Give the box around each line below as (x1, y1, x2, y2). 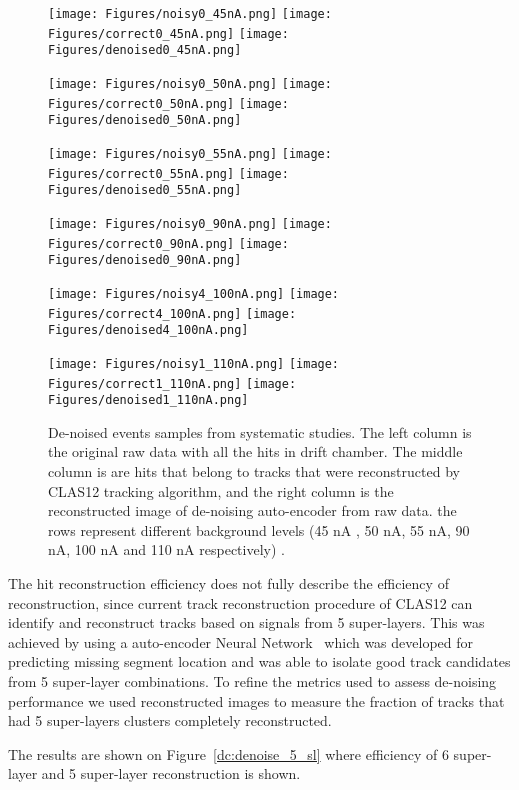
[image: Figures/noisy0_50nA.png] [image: (48, 76, 332, 91)
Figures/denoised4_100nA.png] (48, 323, 249, 338)
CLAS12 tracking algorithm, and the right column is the (48, 480, 394, 501)
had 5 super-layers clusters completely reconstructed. (8, 710, 332, 731)
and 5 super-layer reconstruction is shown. (41, 763, 301, 784)
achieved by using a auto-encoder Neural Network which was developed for (8, 631, 474, 652)
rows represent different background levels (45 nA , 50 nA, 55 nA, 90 (48, 519, 470, 540)
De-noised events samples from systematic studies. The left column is (48, 421, 472, 442)
